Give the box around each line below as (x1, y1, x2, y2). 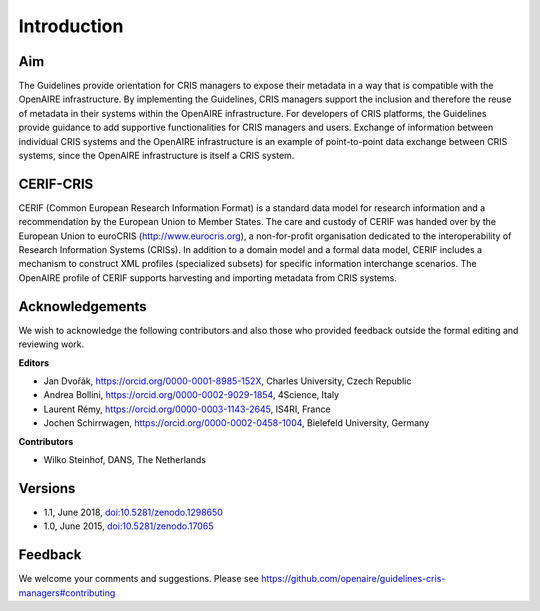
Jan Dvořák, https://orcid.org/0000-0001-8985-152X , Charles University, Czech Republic (43, 375, 412, 387)
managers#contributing (18, 586, 116, 599)
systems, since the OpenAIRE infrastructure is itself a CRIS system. (18, 150, 295, 162)
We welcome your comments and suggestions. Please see (18, 573, 260, 585)
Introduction (18, 15, 124, 37)
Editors (18, 356, 50, 369)
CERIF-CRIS (18, 175, 94, 192)
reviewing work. (18, 338, 85, 350)
